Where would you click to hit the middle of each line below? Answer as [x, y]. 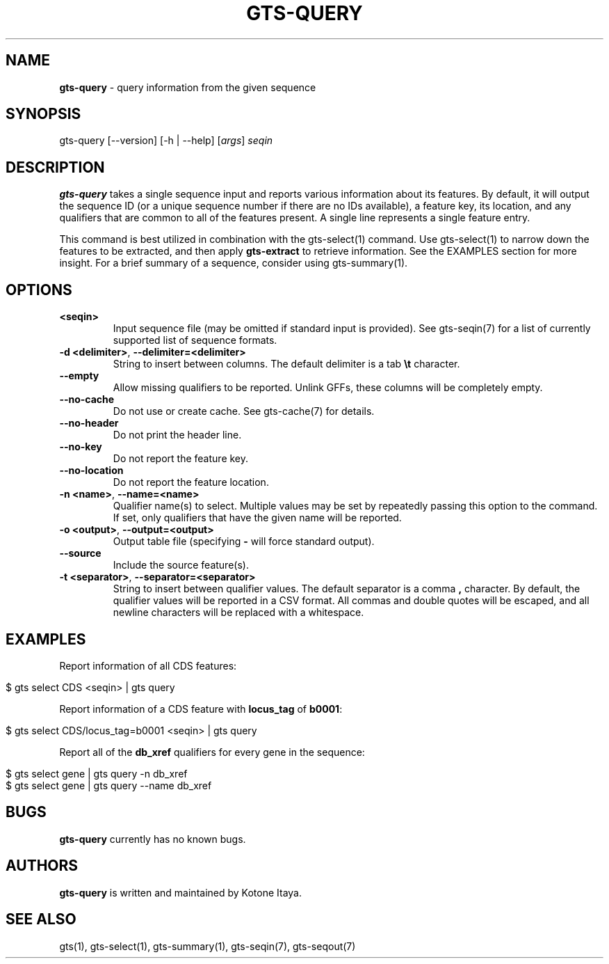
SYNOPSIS [43, 114]
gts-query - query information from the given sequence [188, 87]
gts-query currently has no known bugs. [153, 839]
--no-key [81, 447]
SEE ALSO [41, 919]
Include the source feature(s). [181, 565]
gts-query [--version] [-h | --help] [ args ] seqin [166, 141]
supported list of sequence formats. [195, 340]
